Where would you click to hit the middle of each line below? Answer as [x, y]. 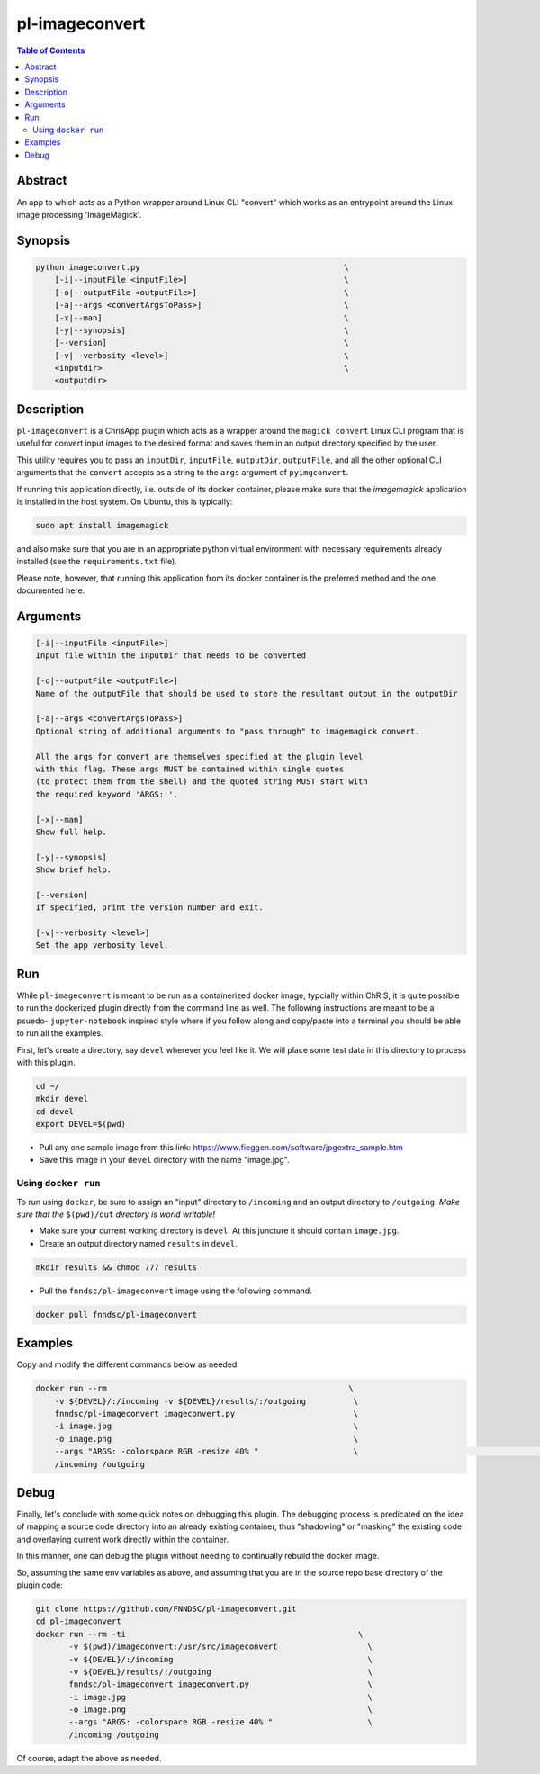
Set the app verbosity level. [102, 946]
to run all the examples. [60, 1033]
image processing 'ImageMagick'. [79, 214]
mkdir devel [62, 1099]
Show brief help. [74, 870]
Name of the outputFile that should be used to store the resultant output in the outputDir [247, 693]
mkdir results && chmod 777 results [117, 1267]
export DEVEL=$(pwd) [81, 1124]
